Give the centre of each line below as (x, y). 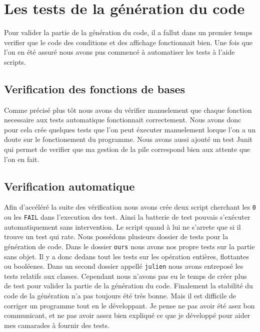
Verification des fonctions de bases (95, 89)
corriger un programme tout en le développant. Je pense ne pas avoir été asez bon (129, 305)
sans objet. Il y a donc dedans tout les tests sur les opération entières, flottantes (126, 256)
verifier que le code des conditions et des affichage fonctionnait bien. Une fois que (128, 42)
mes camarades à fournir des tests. (57, 325)
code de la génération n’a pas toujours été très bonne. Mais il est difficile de (120, 296)
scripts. (15, 61)
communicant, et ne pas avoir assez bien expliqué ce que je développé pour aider (127, 315)
